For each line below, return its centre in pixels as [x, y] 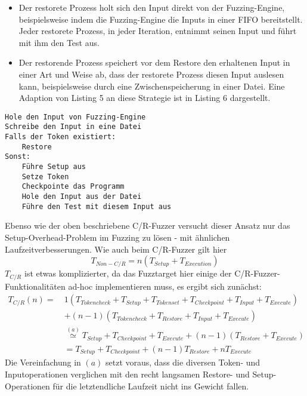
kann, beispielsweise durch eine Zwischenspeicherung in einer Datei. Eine [152, 86]
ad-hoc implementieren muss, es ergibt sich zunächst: [165, 286]
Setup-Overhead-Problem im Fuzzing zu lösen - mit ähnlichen [117, 237]
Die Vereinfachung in [43, 362]
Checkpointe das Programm [73, 187]
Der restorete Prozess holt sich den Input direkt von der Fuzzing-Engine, [152, 7]
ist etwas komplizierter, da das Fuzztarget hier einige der [128, 273]
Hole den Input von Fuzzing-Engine [75, 117]
